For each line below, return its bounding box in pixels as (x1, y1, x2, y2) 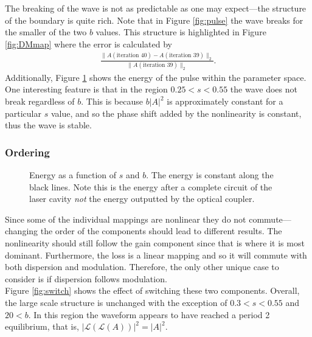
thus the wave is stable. (5, 119, 92, 131)
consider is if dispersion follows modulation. (5, 272, 167, 285)
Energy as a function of (29, 168, 117, 181)
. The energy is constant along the (146, 168, 274, 181)
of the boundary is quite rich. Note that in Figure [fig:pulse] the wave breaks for (5, 13, 303, 26)
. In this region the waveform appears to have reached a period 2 (28, 308, 270, 321)
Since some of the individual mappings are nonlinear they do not (5, 212, 246, 225)
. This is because (81, 95, 143, 107)
